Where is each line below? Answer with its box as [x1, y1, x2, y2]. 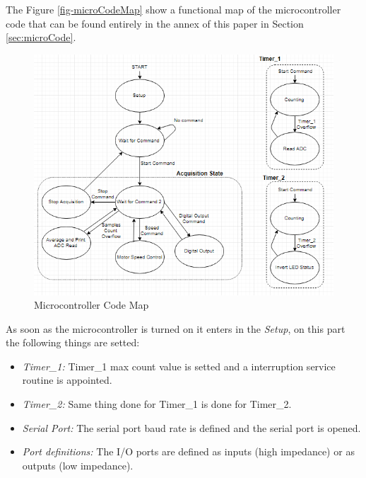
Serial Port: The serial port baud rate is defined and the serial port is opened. [22, 420, 361, 435]
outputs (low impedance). [22, 457, 134, 472]
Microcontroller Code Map [34, 297, 149, 312]
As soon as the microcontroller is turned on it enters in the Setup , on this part [6, 321, 346, 336]
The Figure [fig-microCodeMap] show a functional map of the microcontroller [6, 2, 341, 16]
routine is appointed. [22, 372, 112, 387]
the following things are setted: [6, 335, 140, 350]
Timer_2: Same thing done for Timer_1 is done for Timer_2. [22, 397, 292, 411]
